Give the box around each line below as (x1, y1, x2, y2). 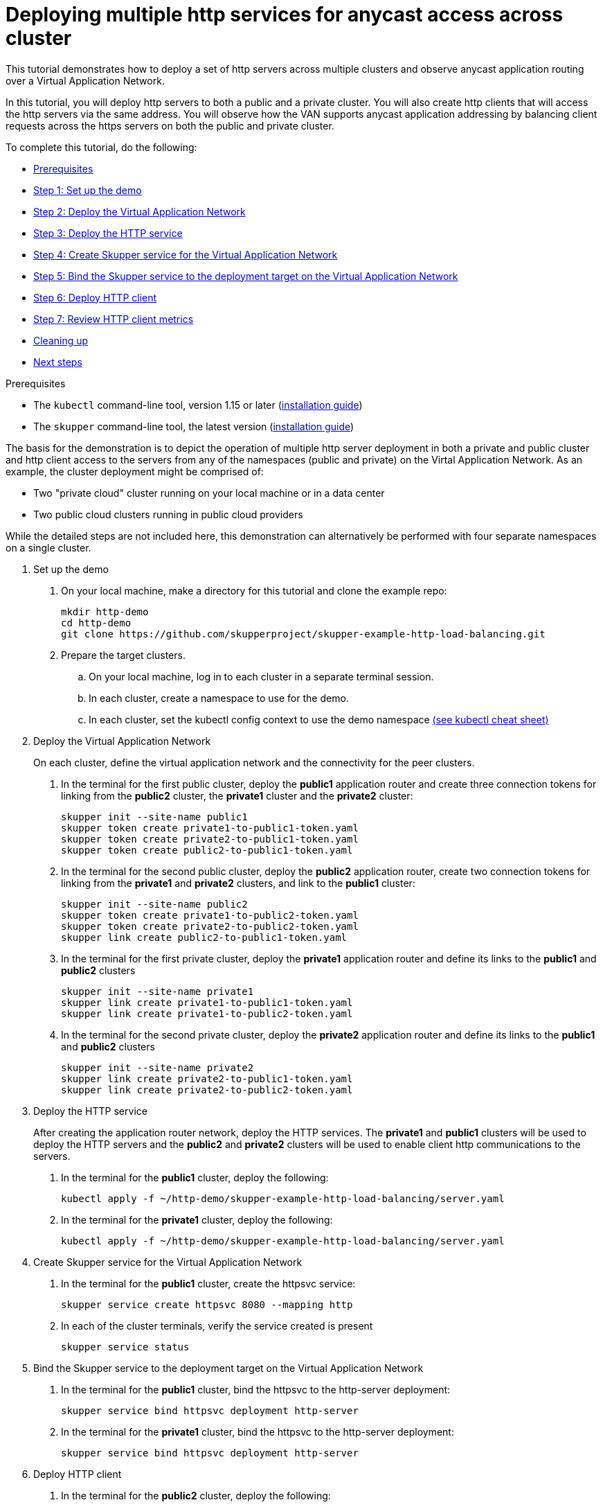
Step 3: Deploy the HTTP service (33, 227, 183, 239)
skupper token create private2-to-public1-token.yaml (61, 833, 359, 845)
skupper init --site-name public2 (61, 898, 248, 910)
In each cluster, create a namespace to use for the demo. (89, 691, 349, 704)
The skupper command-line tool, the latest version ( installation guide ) (33, 420, 354, 432)
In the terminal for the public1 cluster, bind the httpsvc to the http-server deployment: (61, 1383, 451, 1395)
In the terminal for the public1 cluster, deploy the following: (61, 1171, 329, 1183)
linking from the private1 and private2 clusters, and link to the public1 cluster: (61, 876, 415, 889)
